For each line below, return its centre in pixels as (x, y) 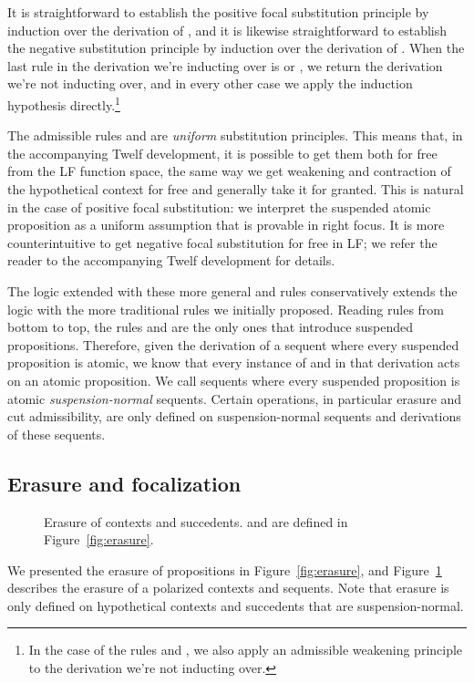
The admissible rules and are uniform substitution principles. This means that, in (235, 135)
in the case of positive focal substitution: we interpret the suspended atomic (219, 207)
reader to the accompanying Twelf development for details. (171, 260)
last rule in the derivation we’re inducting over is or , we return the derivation (225, 65)
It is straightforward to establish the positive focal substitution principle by (218, 12)
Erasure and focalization (124, 483)
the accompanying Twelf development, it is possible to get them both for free (222, 153)
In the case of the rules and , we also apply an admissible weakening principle (246, 650)
